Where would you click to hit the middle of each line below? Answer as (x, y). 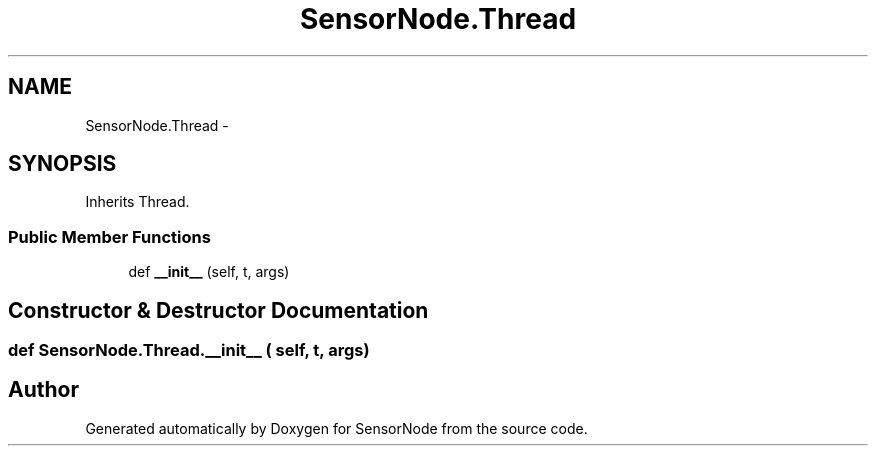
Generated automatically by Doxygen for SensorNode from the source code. (336, 428)
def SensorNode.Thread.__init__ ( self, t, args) (189, 350)
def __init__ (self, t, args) (209, 272)
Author (43, 390)
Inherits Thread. (137, 202)
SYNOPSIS (62, 164)
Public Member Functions (109, 236)
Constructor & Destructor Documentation (218, 310)
